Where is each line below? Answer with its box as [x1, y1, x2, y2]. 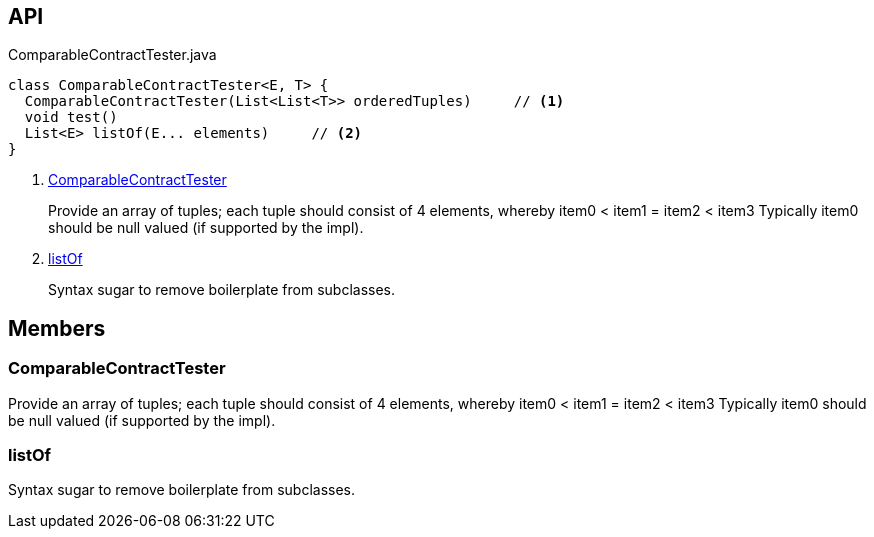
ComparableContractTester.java [8, 46, 217, 64]
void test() [24, 109, 118, 126]
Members [8, 315, 106, 341]
